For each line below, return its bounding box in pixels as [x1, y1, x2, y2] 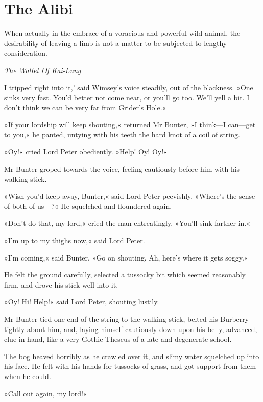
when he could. [4, 370, 51, 381]
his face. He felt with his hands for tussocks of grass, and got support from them [4, 361, 256, 371]
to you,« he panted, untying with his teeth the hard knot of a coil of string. [4, 129, 240, 139]
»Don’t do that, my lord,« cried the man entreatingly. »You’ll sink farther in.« [4, 218, 251, 228]
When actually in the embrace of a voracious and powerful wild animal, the [4, 28, 241, 38]
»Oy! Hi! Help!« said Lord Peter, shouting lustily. [4, 296, 159, 307]
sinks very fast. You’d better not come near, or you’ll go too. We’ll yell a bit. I [4, 92, 250, 103]
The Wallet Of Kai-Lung [4, 64, 81, 75]
